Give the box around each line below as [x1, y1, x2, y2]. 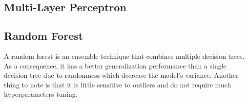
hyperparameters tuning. [4, 89, 78, 99]
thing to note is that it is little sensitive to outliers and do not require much [4, 79, 231, 89]
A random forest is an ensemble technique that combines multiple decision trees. [4, 51, 245, 61]
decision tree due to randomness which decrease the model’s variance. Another [4, 70, 239, 80]
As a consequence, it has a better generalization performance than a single [4, 60, 227, 70]
